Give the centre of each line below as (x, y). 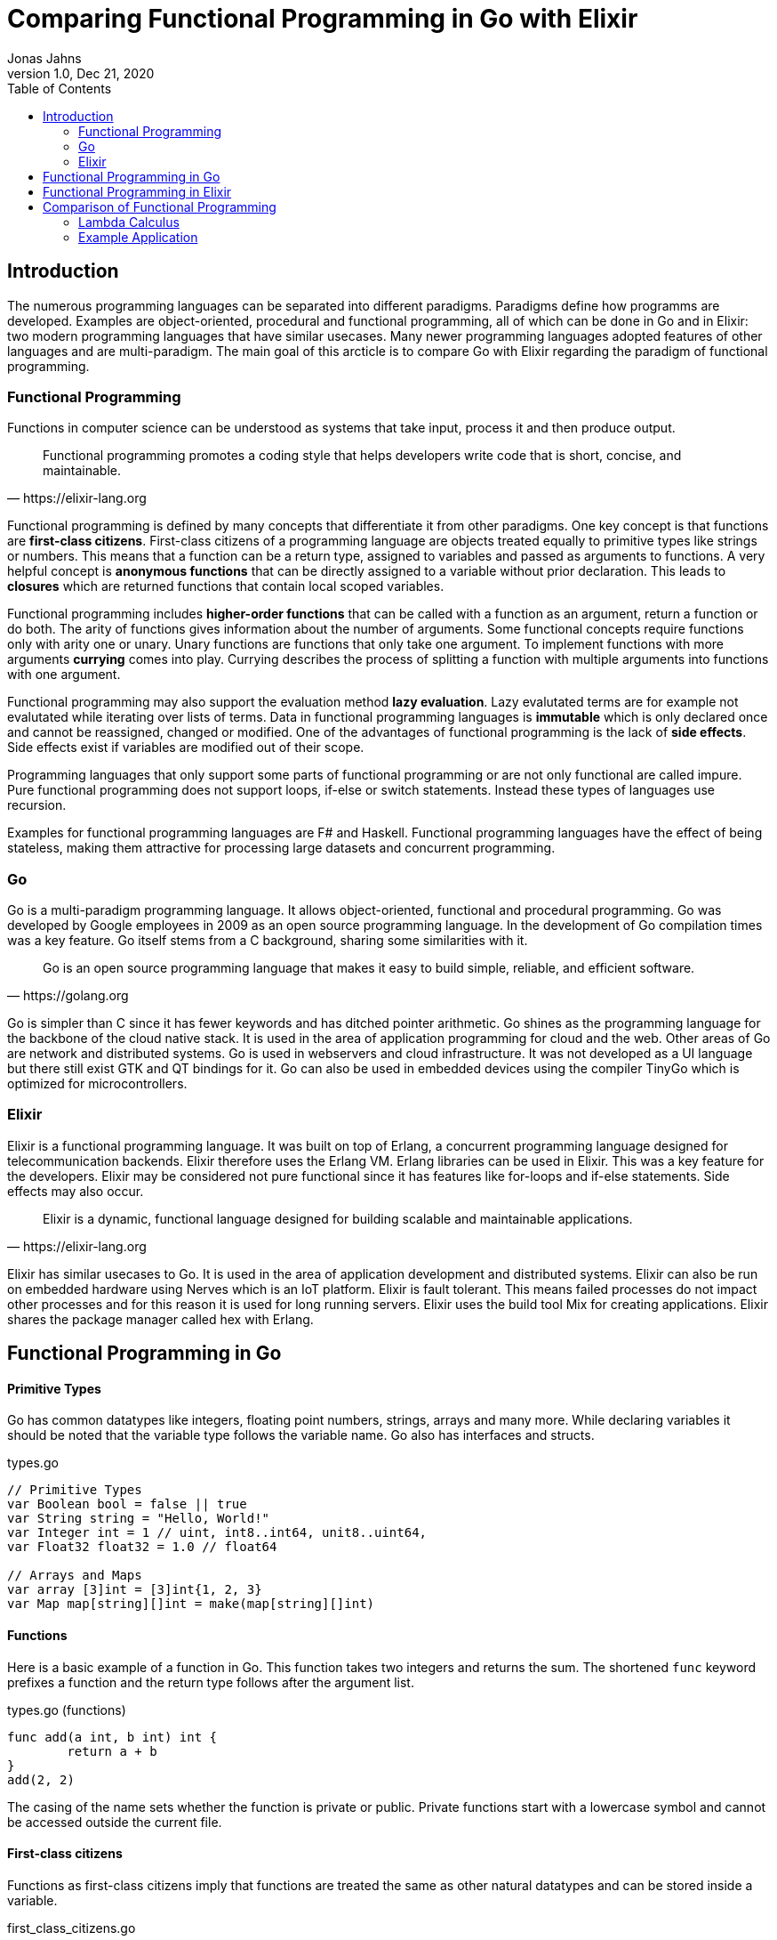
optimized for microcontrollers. (97, 1084)
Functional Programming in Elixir (137, 191)
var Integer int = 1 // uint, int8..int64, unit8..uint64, (217, 1533)
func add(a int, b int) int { (112, 1737)
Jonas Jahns (44, 58)
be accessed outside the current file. (115, 1822)
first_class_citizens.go (72, 1928)
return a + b (112, 1751)
